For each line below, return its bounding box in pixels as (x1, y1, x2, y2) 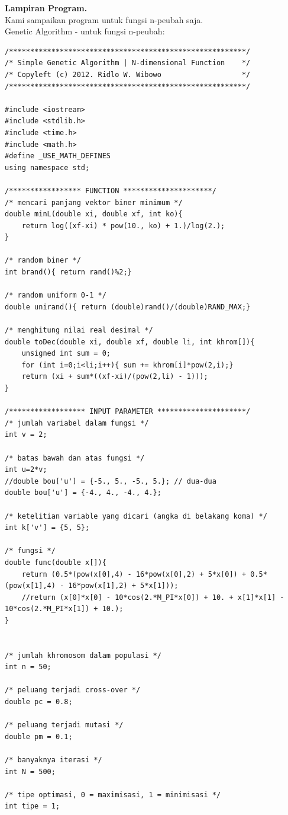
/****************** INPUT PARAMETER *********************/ (5, 407, 251, 416)
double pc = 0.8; (5, 698, 73, 707)
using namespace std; (5, 163, 90, 172)
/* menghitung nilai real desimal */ (5, 326, 153, 335)
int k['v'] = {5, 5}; (5, 523, 90, 532)
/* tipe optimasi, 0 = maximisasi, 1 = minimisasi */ (5, 790, 221, 799)
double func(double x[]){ (5, 558, 106, 567)
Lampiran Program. (5, 2, 88, 14)
